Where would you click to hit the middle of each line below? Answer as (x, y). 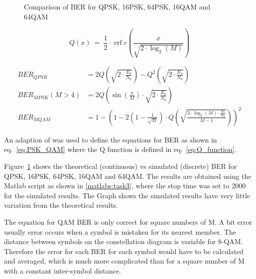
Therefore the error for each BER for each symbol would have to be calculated (124, 251)
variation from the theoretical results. (61, 205)
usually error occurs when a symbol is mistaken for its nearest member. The (120, 231)
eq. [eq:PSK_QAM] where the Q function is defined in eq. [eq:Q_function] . (120, 149)
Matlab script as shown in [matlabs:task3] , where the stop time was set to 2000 (125, 186)
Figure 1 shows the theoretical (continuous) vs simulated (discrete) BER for (121, 166)
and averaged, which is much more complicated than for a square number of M (124, 261)
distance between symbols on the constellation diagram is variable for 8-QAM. (124, 241)
